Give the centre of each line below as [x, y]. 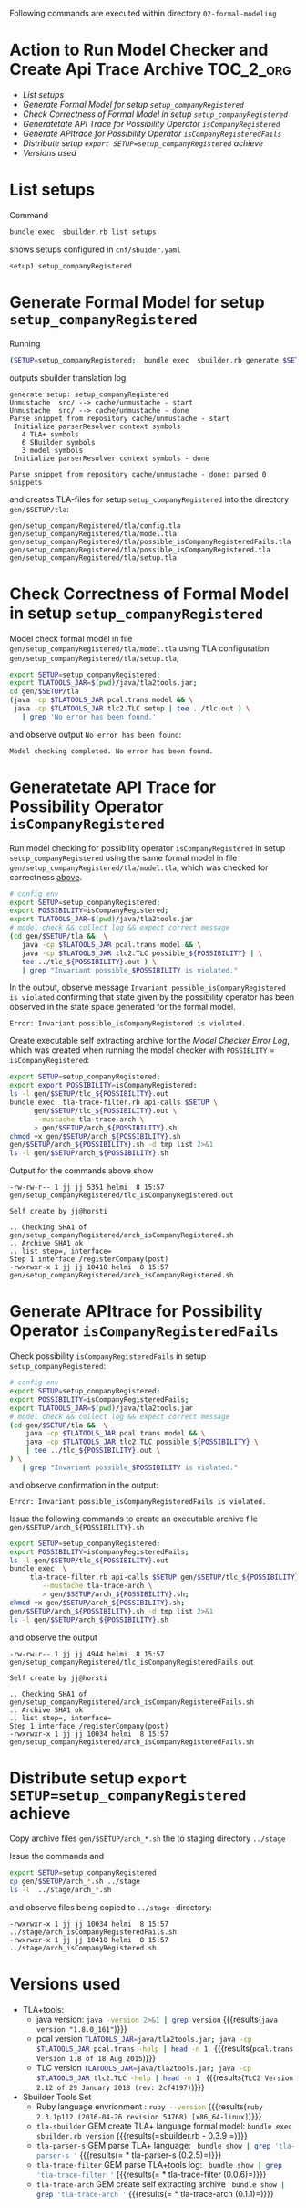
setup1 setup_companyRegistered [71, 266]
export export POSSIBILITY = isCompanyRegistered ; [103, 1086]
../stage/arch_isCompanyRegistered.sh [83, 1949]
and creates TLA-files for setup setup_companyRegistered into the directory [149, 499]
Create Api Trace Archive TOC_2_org [150, 70]
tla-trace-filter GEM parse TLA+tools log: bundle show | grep [159, 2165]
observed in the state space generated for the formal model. [123, 1007]
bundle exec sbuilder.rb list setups [83, 232]
